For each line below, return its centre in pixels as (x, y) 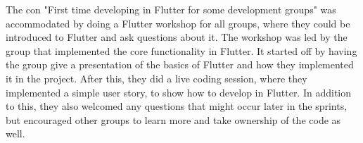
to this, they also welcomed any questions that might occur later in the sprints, (177, 106)
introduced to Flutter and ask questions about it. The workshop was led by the (177, 37)
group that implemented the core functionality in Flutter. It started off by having (181, 50)
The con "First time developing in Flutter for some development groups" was (171, 9)
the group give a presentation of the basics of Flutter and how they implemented (180, 64)
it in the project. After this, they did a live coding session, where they (157, 78)
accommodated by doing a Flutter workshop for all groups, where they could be (178, 23)
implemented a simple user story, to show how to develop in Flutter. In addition (179, 92)
